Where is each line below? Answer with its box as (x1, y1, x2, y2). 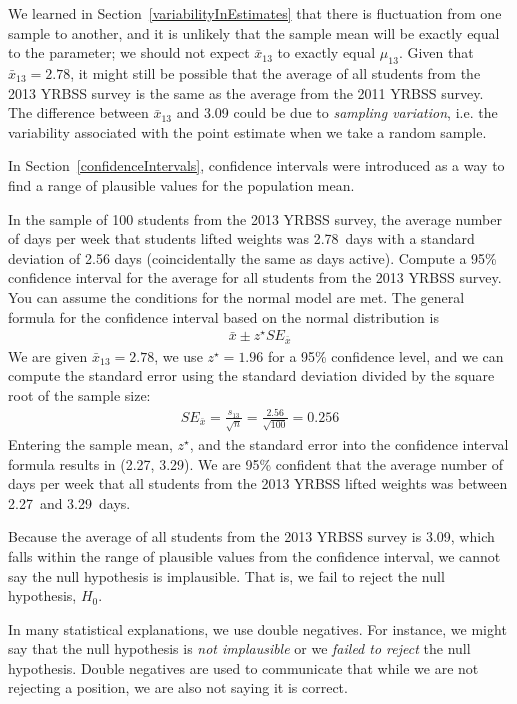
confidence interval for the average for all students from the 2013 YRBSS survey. (8, 267, 502, 288)
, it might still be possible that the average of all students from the (70, 62, 481, 83)
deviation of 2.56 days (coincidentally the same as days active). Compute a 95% (8, 247, 497, 268)
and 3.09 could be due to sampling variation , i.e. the (176, 102, 498, 123)
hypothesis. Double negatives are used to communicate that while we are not (8, 657, 479, 678)
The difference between (8, 102, 149, 123)
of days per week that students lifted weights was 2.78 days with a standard (8, 228, 475, 249)
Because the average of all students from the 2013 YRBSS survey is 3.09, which (8, 526, 495, 547)
